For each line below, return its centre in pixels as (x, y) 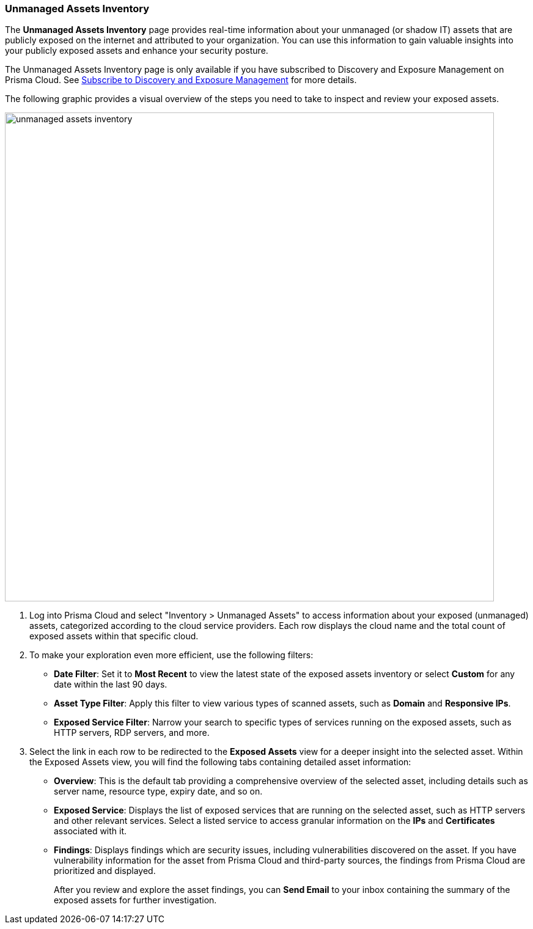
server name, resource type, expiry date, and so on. (158, 791)
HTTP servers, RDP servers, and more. (132, 733)
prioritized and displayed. (105, 871)
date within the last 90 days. (111, 685)
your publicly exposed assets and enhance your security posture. (137, 51)
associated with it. (90, 831)
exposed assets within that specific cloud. (114, 636)
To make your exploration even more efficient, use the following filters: (171, 655)
